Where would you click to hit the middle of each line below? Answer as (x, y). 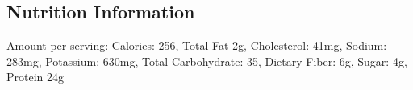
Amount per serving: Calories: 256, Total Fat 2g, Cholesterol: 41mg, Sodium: (197, 45)
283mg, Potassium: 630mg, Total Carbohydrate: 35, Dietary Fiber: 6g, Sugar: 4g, (207, 61)
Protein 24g (35, 77)
